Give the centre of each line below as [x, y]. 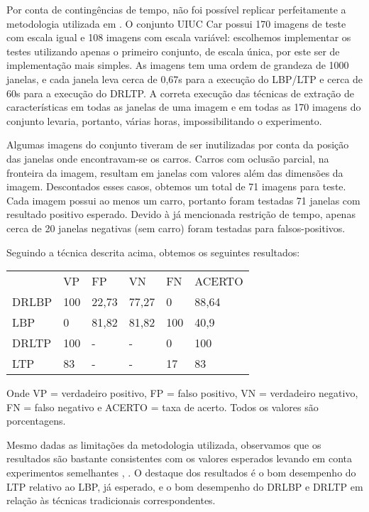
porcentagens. [36, 421]
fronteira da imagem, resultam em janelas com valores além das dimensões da [175, 172]
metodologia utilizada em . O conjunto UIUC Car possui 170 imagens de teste [176, 23]
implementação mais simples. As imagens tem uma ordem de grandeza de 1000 [178, 65]
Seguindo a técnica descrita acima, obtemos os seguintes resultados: [153, 252]
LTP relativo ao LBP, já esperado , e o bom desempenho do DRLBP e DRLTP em [185, 486]
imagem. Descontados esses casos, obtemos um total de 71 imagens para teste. [176, 186]
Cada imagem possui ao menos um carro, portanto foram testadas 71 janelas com [183, 200]
